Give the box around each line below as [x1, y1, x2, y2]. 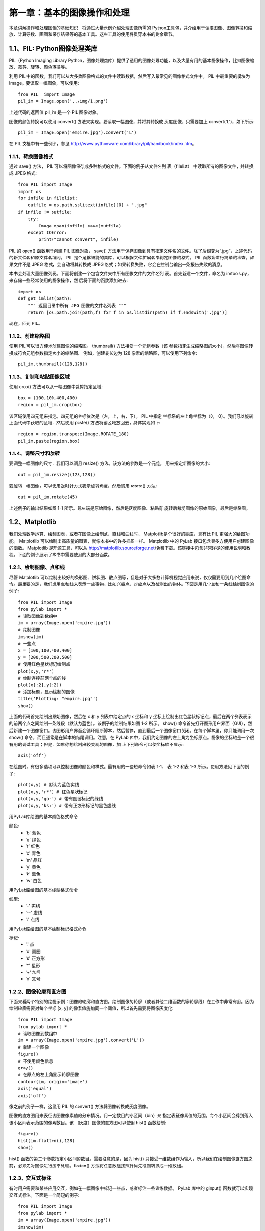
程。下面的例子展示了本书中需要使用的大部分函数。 [9, 551, 112, 557]
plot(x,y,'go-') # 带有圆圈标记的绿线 [18, 796, 103, 801]
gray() [18, 1065, 34, 1070]
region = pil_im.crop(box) [18, 402, 83, 408]
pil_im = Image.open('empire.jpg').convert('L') [18, 130, 137, 135]
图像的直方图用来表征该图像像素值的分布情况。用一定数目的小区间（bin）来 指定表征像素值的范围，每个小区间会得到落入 [9, 1113, 253, 1119]
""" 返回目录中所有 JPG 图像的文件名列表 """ [27, 303, 127, 308]
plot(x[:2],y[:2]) [18, 682, 62, 688]
